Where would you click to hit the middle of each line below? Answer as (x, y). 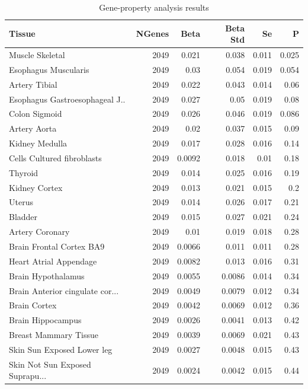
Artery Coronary (39, 232)
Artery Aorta (33, 128)
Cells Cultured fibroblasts (55, 157)
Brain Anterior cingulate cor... (64, 290)
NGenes (153, 34)
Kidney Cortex (36, 187)
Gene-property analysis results (154, 7)
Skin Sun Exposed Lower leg (61, 349)
